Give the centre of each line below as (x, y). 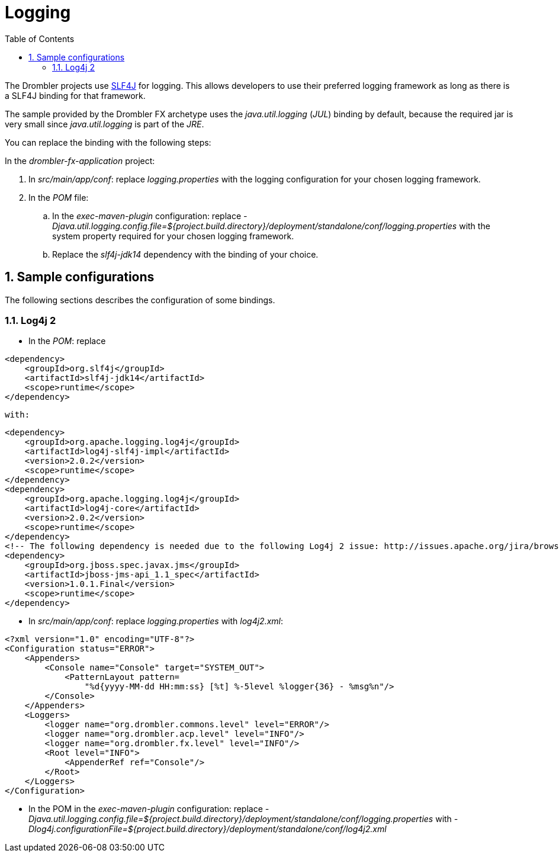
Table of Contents (40, 38)
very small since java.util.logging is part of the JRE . (105, 124)
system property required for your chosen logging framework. (173, 236)
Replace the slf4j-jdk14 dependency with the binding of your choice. (185, 254)
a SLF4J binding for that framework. (75, 95)
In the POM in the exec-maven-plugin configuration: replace (146, 809)
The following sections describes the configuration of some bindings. (140, 300)
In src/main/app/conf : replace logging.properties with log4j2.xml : (156, 621)
